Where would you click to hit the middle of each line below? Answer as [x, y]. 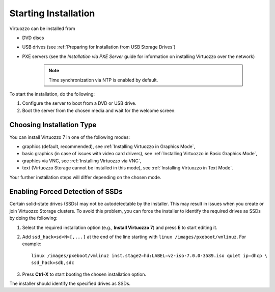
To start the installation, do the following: [52, 94]
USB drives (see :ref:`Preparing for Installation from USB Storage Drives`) [99, 47]
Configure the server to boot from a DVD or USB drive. [79, 103]
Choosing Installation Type [53, 125]
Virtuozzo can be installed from [42, 28]
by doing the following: [34, 218]
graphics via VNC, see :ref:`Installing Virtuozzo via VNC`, [82, 161]
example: [32, 244]
